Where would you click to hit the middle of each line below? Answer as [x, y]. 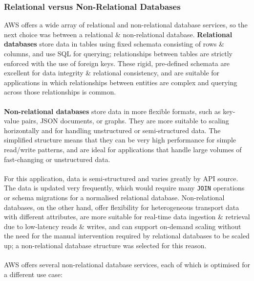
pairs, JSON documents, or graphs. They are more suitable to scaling [125, 121]
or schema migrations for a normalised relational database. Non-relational [114, 197]
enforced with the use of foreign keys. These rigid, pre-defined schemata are [117, 63]
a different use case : [33, 274]
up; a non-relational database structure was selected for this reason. [105, 245]
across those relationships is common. [60, 92]
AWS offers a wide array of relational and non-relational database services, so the [126, 25]
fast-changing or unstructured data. [57, 159]
